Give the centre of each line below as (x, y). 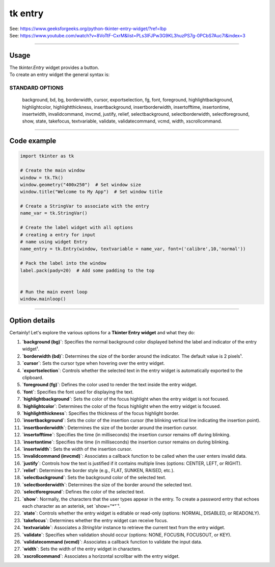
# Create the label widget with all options (77, 228)
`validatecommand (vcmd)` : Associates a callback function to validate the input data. (112, 542)
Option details (32, 320)
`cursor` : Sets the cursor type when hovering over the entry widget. (93, 363)
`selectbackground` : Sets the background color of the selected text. (94, 478)
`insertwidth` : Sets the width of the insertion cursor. (77, 449)
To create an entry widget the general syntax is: (60, 75)
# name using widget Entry (54, 242)
